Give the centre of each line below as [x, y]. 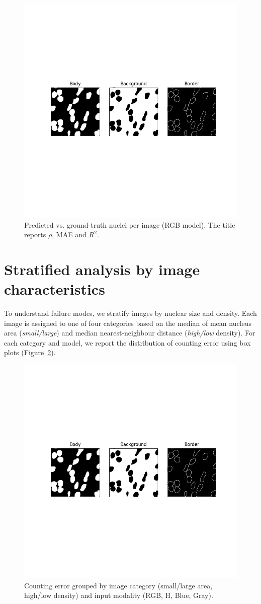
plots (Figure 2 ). [30, 352]
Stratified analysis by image [102, 269]
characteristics [55, 289]
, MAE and [69, 234]
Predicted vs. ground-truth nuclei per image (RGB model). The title [130, 224]
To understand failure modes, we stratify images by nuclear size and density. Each [130, 313]
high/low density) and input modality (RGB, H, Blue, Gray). [119, 595]
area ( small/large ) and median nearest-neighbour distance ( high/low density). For [130, 333]
